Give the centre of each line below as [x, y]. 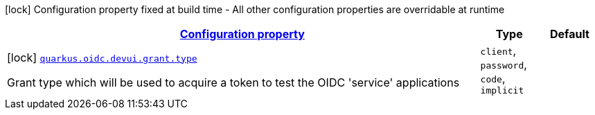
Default [569, 34]
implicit [502, 90]
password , [504, 64]
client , [498, 51]
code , [493, 78]
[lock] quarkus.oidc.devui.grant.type [102, 57]
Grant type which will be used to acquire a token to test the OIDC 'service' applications [233, 82]
